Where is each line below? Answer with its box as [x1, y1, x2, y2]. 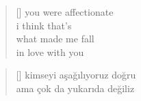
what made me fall [16, 31, 94, 46]
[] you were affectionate [16, 5, 114, 18]
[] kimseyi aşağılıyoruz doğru [16, 68, 136, 82]
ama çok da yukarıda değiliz [16, 81, 135, 95]
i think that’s [16, 18, 72, 32]
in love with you [16, 44, 84, 59]
